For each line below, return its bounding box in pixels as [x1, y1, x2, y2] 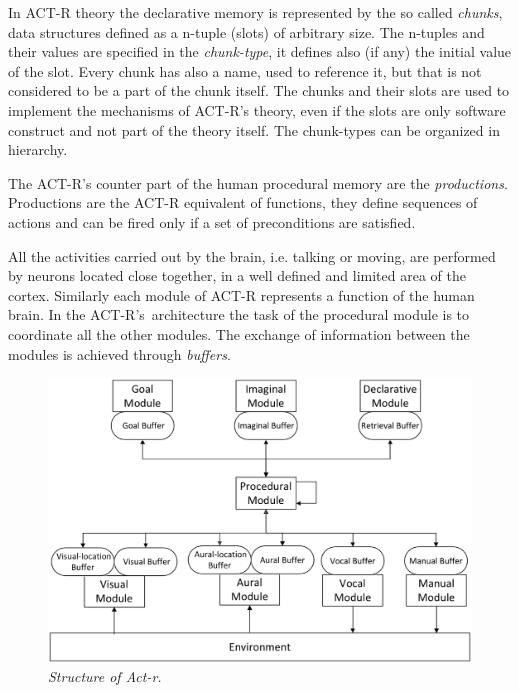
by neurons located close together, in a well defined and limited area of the [8, 265, 466, 286]
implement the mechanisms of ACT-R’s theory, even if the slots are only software [8, 99, 506, 120]
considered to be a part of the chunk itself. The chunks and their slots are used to [8, 80, 510, 101]
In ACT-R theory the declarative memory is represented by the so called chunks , [8, 2, 503, 22]
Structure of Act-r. [48, 666, 162, 687]
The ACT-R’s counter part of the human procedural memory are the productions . [8, 172, 508, 193]
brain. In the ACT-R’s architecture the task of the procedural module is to [8, 304, 470, 325]
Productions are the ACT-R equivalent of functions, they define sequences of [8, 192, 478, 213]
